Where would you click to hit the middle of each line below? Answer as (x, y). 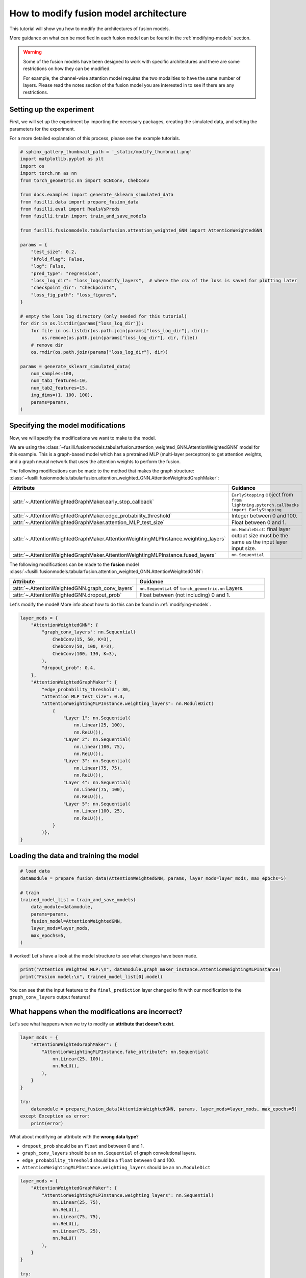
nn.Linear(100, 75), (100, 747)
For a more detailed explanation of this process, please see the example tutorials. (95, 138)
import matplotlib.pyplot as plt (62, 159)
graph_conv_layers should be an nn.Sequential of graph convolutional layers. (109, 1153)
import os (32, 166)
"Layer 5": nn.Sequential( (97, 804)
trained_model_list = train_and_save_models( (78, 899)
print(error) (47, 1123)
